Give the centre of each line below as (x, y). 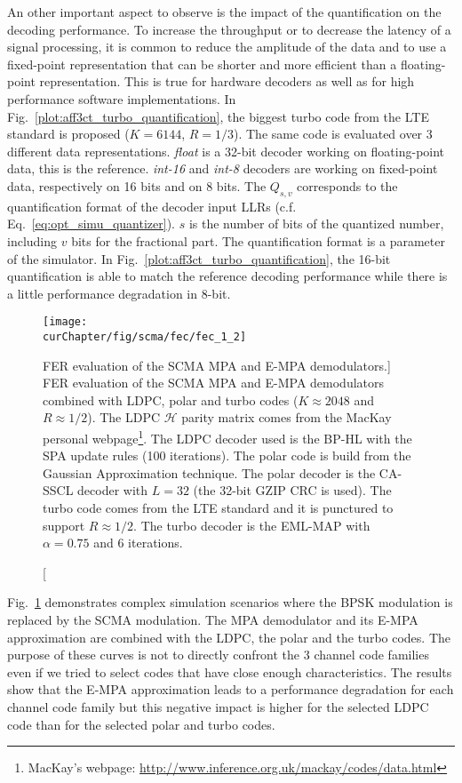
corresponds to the (347, 185)
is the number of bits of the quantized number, (316, 224)
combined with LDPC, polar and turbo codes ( (171, 399)
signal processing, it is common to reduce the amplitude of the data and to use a (227, 47)
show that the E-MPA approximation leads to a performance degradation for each (231, 689)
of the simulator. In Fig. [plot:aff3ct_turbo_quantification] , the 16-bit (199, 258)
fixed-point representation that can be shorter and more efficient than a (202, 64)
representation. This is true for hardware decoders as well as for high (227, 81)
